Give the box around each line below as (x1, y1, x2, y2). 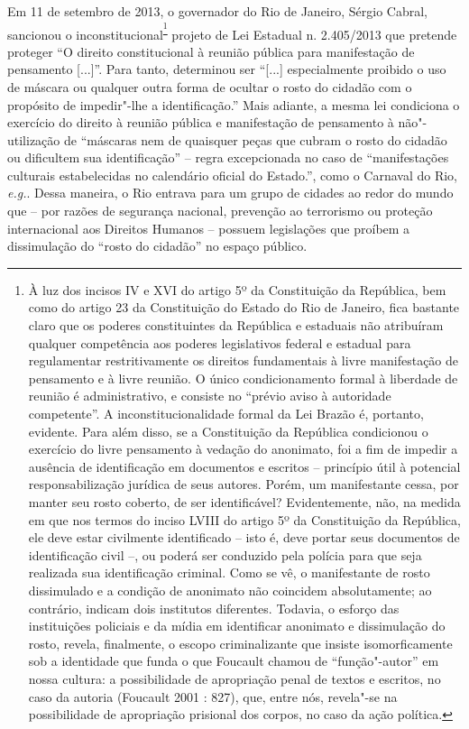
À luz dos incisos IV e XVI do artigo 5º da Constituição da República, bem (28, 280, 446, 299)
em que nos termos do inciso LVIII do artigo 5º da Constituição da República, (28, 510, 461, 529)
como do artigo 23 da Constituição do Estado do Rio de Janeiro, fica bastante (28, 298, 460, 317)
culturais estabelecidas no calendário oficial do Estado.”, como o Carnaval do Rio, (7, 165, 457, 184)
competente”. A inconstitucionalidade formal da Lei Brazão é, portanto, (28, 404, 424, 423)
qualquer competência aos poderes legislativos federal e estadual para (28, 333, 411, 352)
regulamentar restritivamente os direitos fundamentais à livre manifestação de (28, 351, 459, 370)
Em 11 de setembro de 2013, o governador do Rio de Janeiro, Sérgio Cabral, (7, 2, 428, 20)
